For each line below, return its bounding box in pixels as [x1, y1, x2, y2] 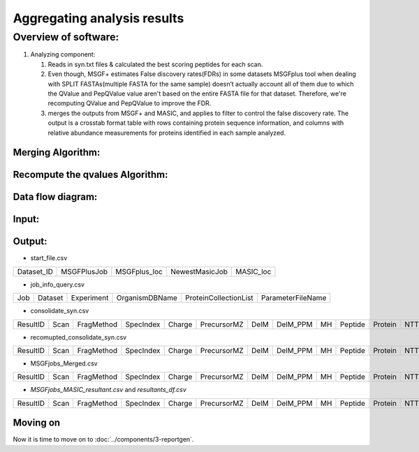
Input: [13, 213, 40, 225]
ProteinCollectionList [185, 293, 254, 303]
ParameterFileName [260, 293, 327, 303]
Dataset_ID [17, 266, 54, 276]
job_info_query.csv [30, 280, 85, 289]
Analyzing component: [30, 50, 96, 59]
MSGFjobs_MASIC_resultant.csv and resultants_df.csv [30, 386, 186, 394]
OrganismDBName [116, 293, 178, 303]
